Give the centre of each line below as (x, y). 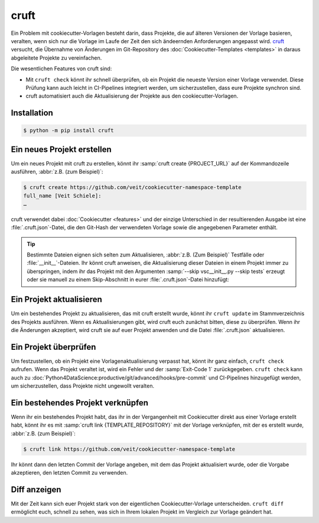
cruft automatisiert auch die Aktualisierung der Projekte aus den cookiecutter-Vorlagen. (132, 96)
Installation (32, 113)
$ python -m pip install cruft (69, 131)
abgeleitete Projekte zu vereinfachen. (56, 58)
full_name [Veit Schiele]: (62, 196)
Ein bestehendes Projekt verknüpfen (80, 403)
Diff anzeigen (36, 490)
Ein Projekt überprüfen (53, 347)
